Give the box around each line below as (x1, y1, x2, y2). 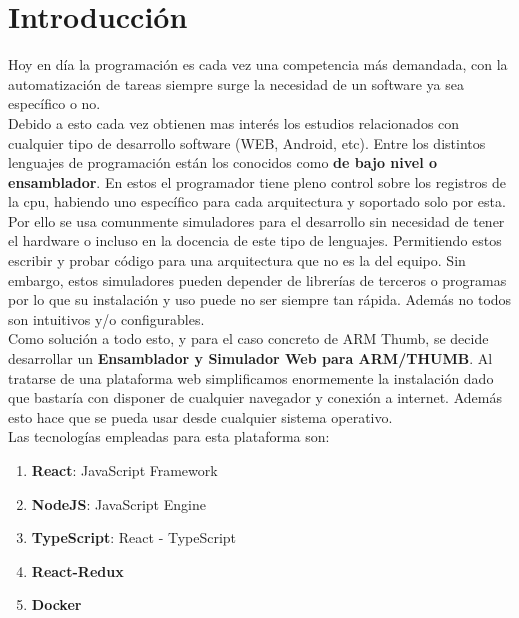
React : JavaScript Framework (31, 460, 218, 480)
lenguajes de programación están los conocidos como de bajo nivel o (8, 152, 438, 173)
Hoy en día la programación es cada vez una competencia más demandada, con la (8, 54, 508, 75)
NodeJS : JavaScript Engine (31, 493, 206, 514)
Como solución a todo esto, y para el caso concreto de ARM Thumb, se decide (8, 328, 489, 349)
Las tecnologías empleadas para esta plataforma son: (8, 426, 330, 447)
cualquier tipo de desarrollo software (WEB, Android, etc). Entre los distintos (8, 132, 486, 153)
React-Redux (31, 560, 124, 581)
